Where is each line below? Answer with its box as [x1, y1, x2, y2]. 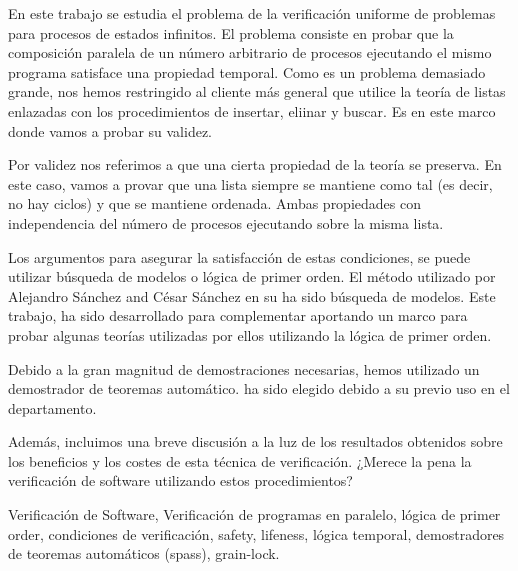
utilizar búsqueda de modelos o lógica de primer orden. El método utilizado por [8, 266, 496, 287]
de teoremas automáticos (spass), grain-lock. [8, 543, 280, 564]
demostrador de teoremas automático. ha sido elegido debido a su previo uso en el [8, 378, 510, 399]
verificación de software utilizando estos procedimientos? [8, 470, 353, 491]
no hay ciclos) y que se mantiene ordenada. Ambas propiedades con [8, 193, 421, 214]
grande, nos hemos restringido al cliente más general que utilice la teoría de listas [8, 81, 506, 102]
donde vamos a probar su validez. [8, 120, 213, 141]
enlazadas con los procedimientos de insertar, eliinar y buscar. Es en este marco [8, 100, 496, 121]
